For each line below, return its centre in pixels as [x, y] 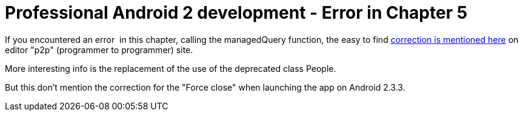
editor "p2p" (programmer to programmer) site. [99, 50]
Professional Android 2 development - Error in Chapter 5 [236, 13]
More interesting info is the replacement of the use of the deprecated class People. [171, 68]
